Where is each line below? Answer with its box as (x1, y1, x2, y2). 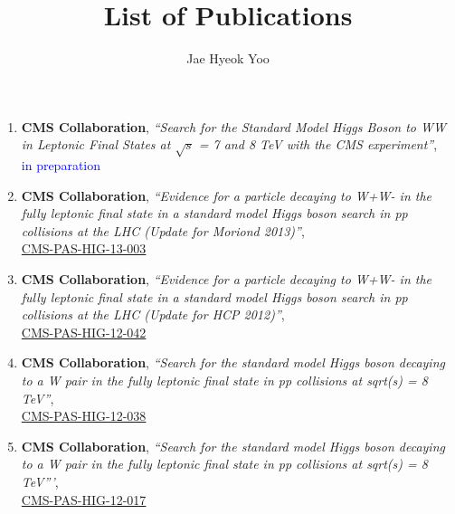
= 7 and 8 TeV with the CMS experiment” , (198, 135, 438, 154)
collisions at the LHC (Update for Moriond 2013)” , (21, 221, 305, 240)
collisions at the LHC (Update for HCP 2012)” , (21, 305, 285, 324)
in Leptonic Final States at (21, 135, 171, 154)
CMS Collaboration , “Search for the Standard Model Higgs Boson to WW (21, 117, 446, 136)
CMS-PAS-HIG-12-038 (21, 406, 147, 425)
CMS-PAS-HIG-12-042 (21, 322, 147, 341)
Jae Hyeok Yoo (186, 49, 270, 68)
